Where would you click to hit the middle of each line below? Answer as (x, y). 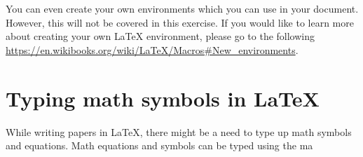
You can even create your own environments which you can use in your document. (182, 8)
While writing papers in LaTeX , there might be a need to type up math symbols (179, 131)
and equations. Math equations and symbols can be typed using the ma (159, 145)
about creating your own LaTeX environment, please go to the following (160, 36)
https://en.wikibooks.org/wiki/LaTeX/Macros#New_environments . (152, 49)
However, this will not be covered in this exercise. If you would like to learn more (180, 22)
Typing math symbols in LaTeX (163, 98)
